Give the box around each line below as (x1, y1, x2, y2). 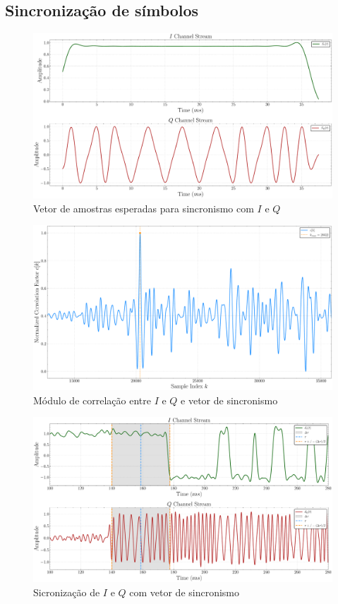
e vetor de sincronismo (181, 392, 278, 407)
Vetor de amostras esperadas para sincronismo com (33, 200, 254, 215)
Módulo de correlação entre (33, 392, 151, 407)
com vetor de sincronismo (129, 584, 240, 599)
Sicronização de (33, 584, 100, 599)
